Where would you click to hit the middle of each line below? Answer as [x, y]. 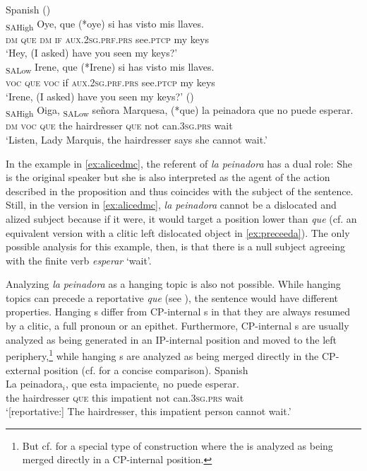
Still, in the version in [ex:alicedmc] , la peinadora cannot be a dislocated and [171, 205]
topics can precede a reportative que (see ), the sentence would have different [172, 297]
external [23, 370]
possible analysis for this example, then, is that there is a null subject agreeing [176, 246]
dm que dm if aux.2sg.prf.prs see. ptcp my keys [107, 39]
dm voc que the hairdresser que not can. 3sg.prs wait [119, 126]
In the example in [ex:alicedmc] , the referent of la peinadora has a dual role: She [179, 163]
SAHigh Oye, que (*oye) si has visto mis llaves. [105, 24]
